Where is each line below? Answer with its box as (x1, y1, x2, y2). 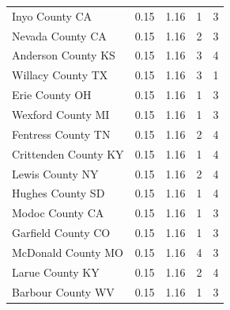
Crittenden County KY (12, 145, 124, 162)
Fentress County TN (12, 125, 111, 142)
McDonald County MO (12, 243, 123, 260)
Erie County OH (12, 86, 92, 103)
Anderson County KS (12, 47, 115, 63)
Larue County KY (12, 263, 100, 280)
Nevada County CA (12, 27, 107, 44)
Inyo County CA (12, 7, 92, 24)
